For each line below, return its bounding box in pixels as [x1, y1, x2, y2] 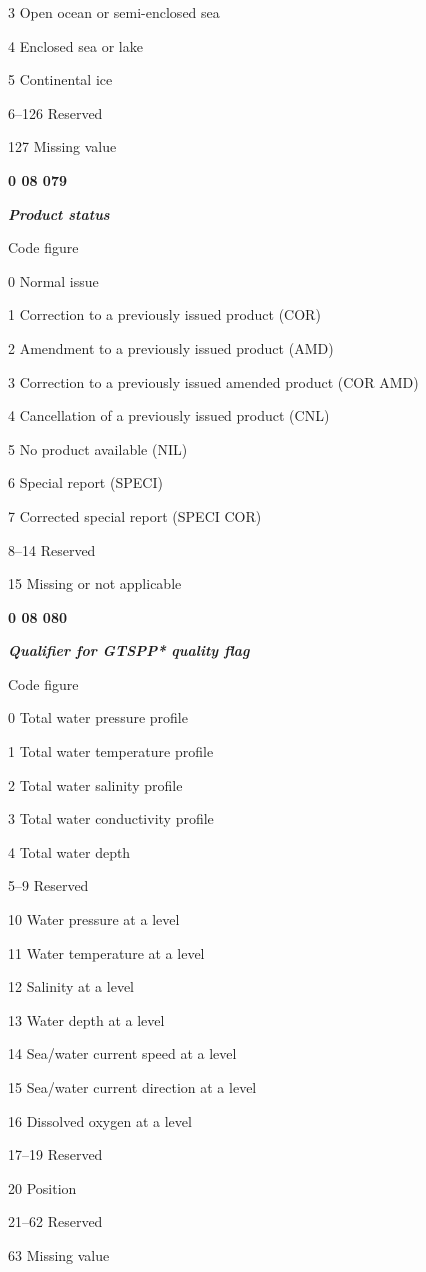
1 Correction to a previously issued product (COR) [8, 304, 321, 325]
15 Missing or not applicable [8, 573, 182, 594]
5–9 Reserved [8, 875, 89, 896]
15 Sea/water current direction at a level [8, 1077, 257, 1097]
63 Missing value [8, 1244, 110, 1265]
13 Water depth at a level [8, 1009, 165, 1030]
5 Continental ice [8, 69, 113, 90]
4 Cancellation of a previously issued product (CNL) [8, 405, 330, 426]
